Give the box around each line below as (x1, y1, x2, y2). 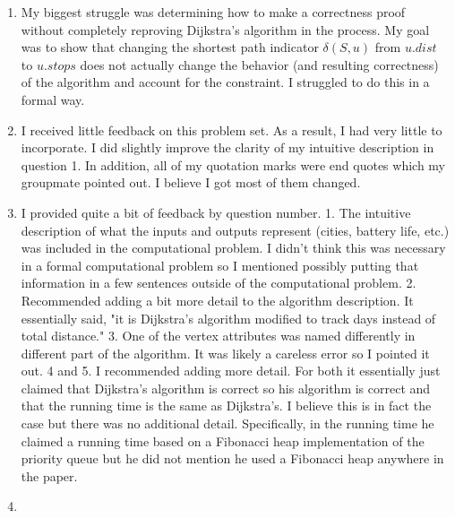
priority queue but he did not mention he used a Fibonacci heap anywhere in (21, 449, 444, 468)
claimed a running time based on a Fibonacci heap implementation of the (21, 431, 425, 450)
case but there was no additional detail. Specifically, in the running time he (21, 414, 434, 433)
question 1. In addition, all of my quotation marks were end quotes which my (21, 155, 445, 174)
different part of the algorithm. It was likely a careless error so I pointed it (21, 343, 430, 362)
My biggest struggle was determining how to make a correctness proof (21, 3, 406, 21)
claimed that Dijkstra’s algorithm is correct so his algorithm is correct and (21, 378, 431, 397)
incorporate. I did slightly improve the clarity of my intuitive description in (21, 138, 434, 157)
